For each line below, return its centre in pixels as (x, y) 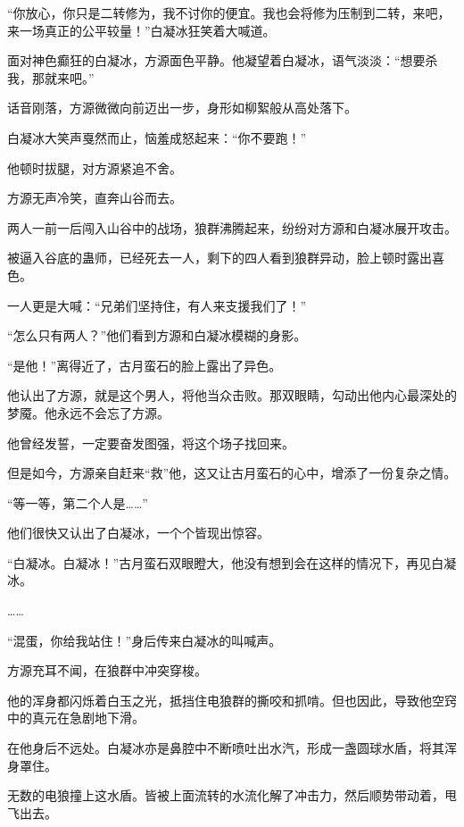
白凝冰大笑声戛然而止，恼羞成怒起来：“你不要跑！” (157, 137)
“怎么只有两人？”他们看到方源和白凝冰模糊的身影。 (157, 335)
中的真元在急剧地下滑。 (76, 718)
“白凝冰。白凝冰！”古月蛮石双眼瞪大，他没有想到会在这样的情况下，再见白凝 (232, 562)
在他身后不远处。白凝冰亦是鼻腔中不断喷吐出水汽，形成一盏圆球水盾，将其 (226, 748)
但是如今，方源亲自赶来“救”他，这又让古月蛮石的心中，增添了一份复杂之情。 (232, 473)
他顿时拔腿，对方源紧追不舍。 (95, 167)
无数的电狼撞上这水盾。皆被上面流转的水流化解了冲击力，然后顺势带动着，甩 (232, 795)
